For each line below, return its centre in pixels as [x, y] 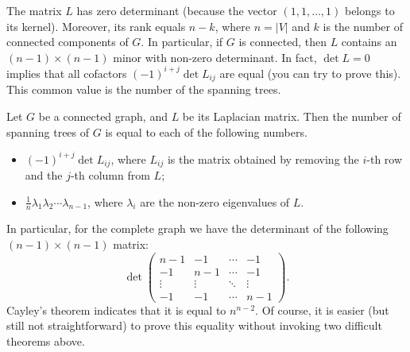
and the [44, 175]
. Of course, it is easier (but [322, 309]
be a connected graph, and [103, 116]
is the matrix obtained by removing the [263, 159]
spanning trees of [48, 132]
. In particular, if [182, 42]
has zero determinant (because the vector [177, 10]
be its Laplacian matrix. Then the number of [292, 116]
